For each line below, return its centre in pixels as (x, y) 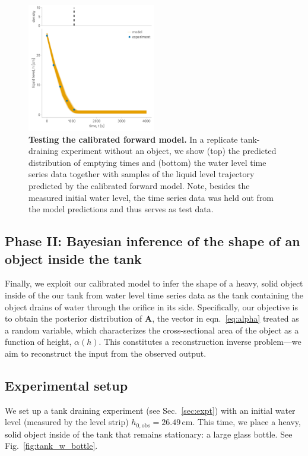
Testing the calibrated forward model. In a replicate (133, 139)
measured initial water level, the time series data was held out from (151, 197)
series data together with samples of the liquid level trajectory (142, 174)
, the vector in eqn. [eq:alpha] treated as (226, 318)
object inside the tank (73, 258)
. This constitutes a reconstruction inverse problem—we (200, 342)
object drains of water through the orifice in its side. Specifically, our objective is (152, 306)
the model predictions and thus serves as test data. (121, 209)
